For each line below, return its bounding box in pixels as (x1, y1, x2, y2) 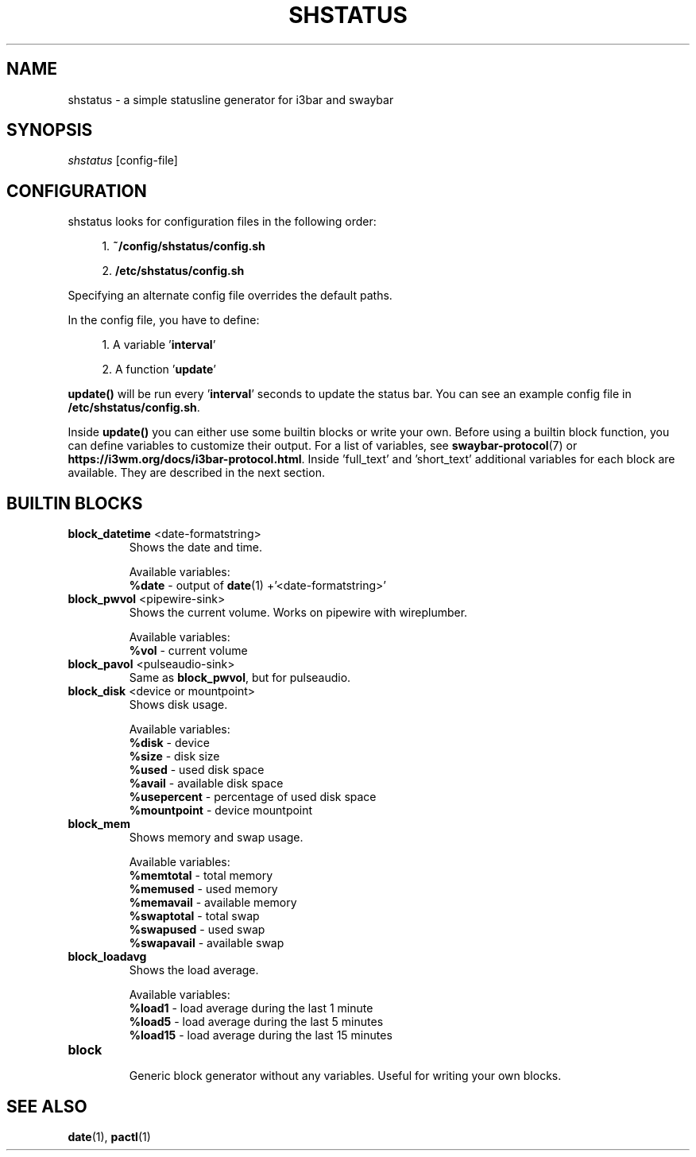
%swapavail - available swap (129, 936, 284, 950)
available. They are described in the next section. (68, 466, 325, 480)
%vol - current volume (129, 644, 248, 658)
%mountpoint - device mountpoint (129, 803, 313, 818)
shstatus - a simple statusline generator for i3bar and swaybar (68, 92, 394, 106)
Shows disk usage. (129, 698, 228, 712)
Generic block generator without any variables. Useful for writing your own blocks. (129, 1069, 562, 1083)
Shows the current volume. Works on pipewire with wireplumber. (129, 606, 468, 620)
